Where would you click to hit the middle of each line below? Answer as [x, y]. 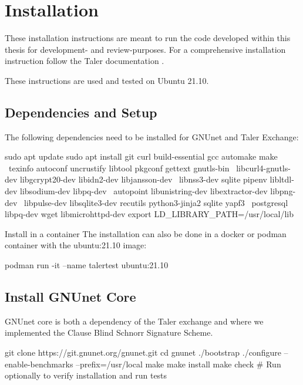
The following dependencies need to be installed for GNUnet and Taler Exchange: [152, 136]
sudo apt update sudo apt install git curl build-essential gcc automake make [141, 156]
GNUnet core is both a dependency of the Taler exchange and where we [134, 321]
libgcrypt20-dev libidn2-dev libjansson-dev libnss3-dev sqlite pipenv [144, 179]
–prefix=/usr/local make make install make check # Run [179, 364]
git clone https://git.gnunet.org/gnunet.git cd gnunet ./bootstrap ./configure [143, 352]
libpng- [283, 191]
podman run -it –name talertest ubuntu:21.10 [87, 265]
